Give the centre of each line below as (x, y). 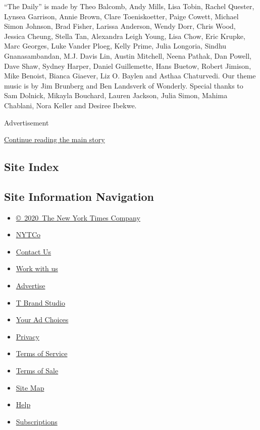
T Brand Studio (40, 302)
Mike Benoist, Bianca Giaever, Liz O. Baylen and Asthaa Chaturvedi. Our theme (130, 76)
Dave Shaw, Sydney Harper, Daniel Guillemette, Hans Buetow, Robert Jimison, (128, 66)
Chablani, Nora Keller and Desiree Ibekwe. (70, 105)
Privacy (28, 336)
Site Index (32, 167)
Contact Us (34, 251)
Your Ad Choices (42, 319)
